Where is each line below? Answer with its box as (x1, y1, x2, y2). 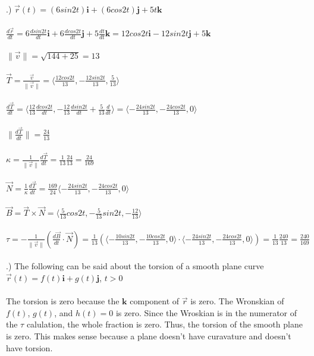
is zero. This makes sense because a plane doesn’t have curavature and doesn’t (6, 330, 291, 342)
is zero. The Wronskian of (190, 295, 284, 307)
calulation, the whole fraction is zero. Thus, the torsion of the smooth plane (26, 318, 303, 330)
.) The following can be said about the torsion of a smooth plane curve (6, 260, 264, 272)
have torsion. (6, 341, 53, 354)
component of (130, 295, 180, 307)
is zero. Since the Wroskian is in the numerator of (115, 306, 297, 319)
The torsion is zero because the (6, 295, 120, 307)
